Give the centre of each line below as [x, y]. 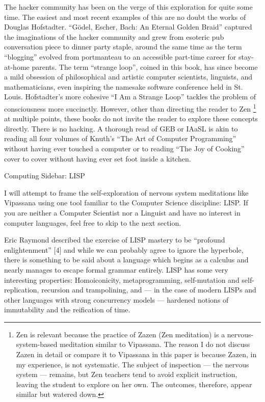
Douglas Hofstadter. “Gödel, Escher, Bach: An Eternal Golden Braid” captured [128, 27]
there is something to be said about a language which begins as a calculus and [126, 260]
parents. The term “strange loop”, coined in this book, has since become [145, 66]
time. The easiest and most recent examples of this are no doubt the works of [125, 17]
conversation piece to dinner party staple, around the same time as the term [123, 47]
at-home [17, 66]
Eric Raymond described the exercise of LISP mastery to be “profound [115, 240]
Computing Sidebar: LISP [45, 176]
